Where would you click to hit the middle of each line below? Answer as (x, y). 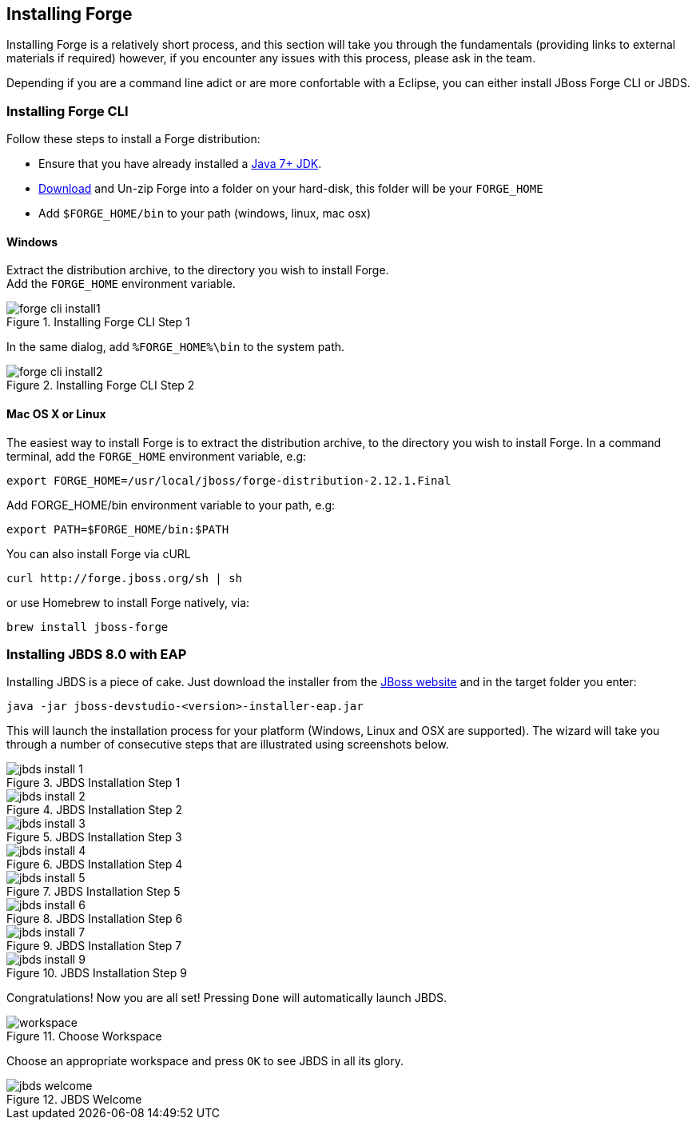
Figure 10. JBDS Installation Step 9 (97, 973)
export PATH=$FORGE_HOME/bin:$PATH (118, 529)
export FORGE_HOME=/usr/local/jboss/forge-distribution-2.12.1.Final (229, 480)
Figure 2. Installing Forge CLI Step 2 (101, 385)
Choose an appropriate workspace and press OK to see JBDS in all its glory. (205, 1061)
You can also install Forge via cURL (99, 553)
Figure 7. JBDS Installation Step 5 (93, 892)
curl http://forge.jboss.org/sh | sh (125, 578)
